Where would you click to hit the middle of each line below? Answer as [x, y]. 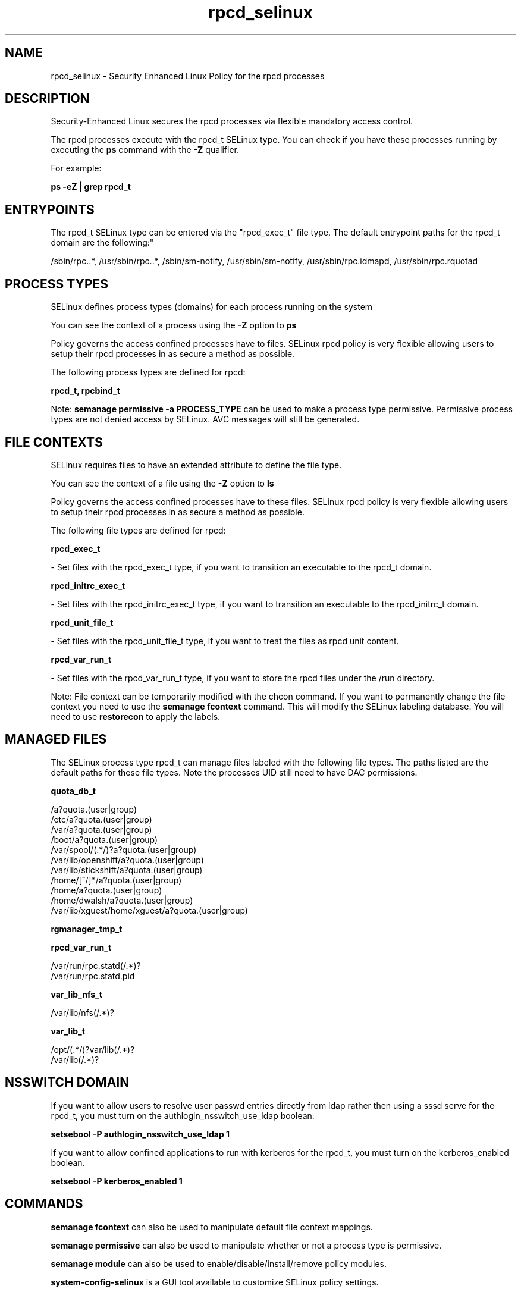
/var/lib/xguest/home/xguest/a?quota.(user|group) [149, 910]
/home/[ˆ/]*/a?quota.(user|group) [116, 880]
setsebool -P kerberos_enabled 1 [117, 1181]
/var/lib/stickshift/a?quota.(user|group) [127, 870]
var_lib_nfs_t [76, 994]
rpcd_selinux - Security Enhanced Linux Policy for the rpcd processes [188, 76]
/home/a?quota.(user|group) [106, 890]
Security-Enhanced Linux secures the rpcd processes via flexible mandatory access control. [232, 121]
